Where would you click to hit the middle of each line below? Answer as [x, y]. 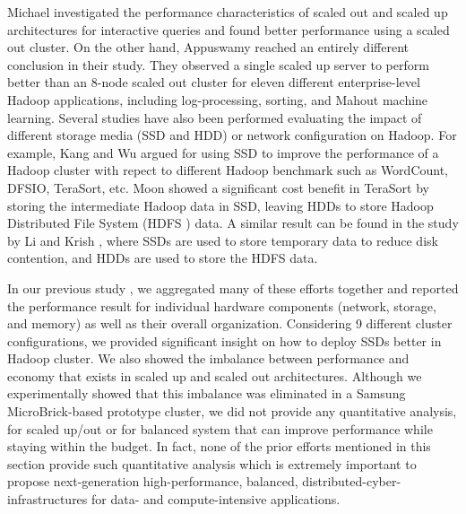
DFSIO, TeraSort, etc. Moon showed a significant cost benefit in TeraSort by [218, 187]
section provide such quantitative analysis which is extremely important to [212, 463]
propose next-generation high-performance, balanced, [153, 481]
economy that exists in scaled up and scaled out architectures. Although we [215, 375]
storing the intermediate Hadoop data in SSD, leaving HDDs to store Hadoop [220, 205]
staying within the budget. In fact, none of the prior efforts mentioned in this [219, 446]
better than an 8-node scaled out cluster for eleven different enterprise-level [214, 82]
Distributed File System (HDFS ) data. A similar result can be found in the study [233, 223]
